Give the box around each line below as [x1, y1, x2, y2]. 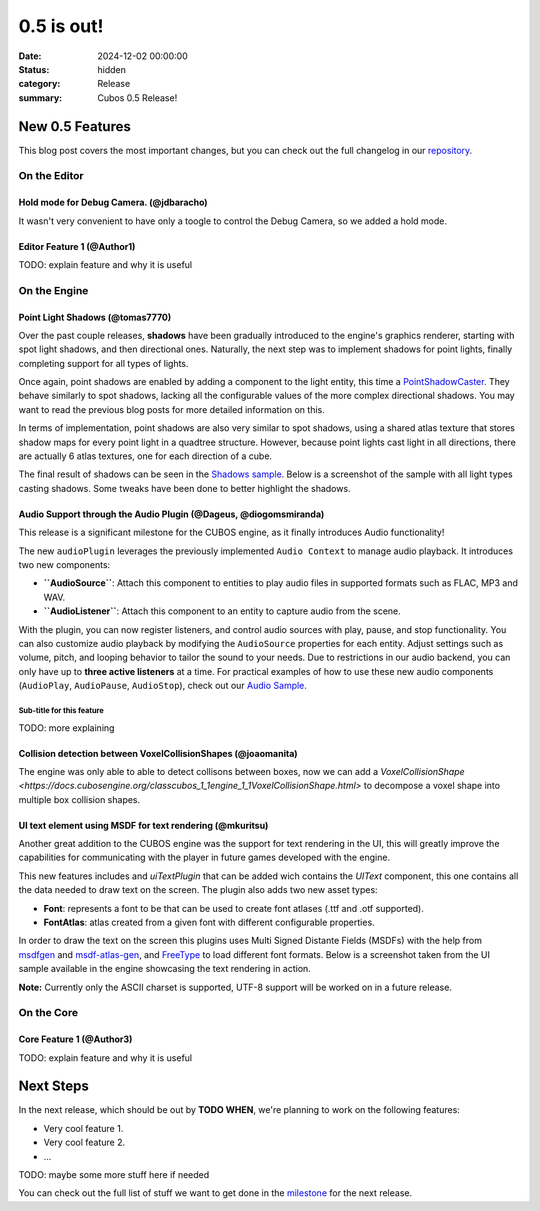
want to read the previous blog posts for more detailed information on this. [18, 403, 325, 415]
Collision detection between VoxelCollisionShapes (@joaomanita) [18, 747, 299, 759]
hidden [97, 63, 127, 75]
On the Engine [18, 283, 89, 297]
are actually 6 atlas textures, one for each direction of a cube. [18, 450, 273, 462]
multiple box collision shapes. [18, 793, 141, 805]
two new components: [18, 559, 111, 570]
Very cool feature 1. [43, 1122, 124, 1134]
